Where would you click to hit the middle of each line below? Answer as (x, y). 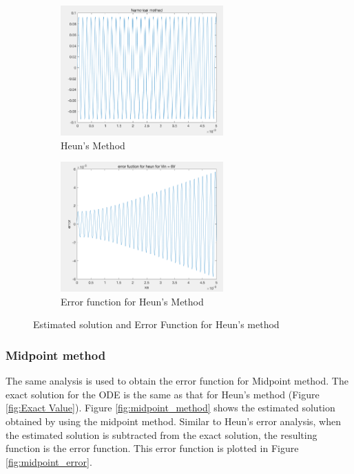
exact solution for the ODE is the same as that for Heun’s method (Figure (163, 394)
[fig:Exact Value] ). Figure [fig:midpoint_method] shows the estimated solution (170, 408)
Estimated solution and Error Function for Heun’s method (156, 324)
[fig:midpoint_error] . (49, 461)
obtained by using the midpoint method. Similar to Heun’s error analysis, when (174, 421)
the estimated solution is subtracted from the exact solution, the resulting (162, 434)
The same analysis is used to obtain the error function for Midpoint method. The (177, 381)
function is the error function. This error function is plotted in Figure (152, 448)
